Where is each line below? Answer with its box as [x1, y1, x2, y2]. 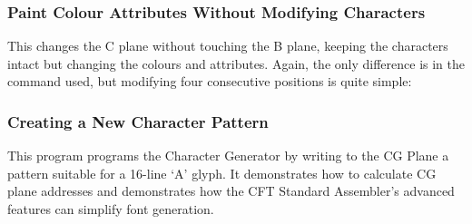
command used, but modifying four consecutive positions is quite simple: [7, 72, 412, 91]
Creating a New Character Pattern [7, 110, 269, 132]
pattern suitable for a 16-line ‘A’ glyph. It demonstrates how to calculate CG [7, 163, 437, 182]
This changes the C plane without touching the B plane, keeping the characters [7, 36, 448, 55]
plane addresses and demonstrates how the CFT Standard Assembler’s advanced [7, 181, 455, 200]
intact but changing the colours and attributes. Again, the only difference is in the [7, 54, 465, 73]
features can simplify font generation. [7, 200, 214, 218]
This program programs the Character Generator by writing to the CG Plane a [7, 146, 449, 165]
